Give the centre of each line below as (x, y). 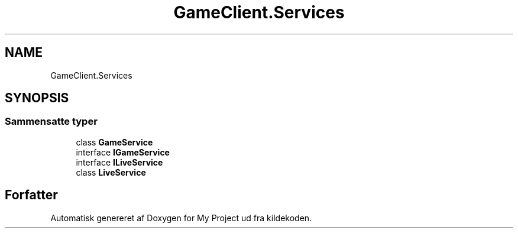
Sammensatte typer (51, 122)
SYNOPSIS (37, 98)
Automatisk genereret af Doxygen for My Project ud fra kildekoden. (181, 218)
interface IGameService (123, 152)
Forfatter (31, 195)
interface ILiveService (119, 162)
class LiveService (111, 172)
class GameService (114, 142)
